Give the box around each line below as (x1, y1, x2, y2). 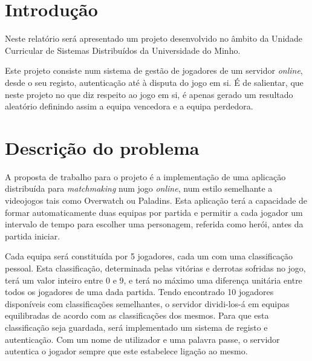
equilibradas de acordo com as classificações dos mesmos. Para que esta (5, 309, 269, 322)
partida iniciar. (5, 229, 60, 242)
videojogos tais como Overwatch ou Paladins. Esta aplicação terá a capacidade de (5, 194, 308, 206)
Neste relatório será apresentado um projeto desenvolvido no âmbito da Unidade (5, 32, 303, 45)
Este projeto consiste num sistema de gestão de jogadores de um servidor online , (5, 64, 303, 77)
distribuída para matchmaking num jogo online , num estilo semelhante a (5, 182, 273, 195)
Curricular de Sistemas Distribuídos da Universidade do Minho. (5, 44, 241, 56)
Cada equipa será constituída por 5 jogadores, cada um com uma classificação (5, 250, 293, 262)
